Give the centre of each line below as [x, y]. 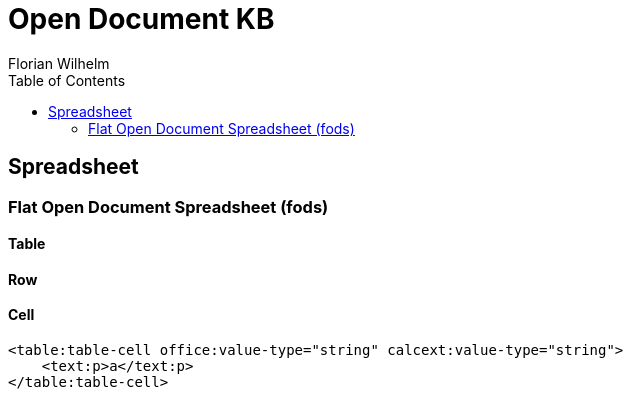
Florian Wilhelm [59, 63]
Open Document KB [141, 19]
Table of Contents [67, 80]
